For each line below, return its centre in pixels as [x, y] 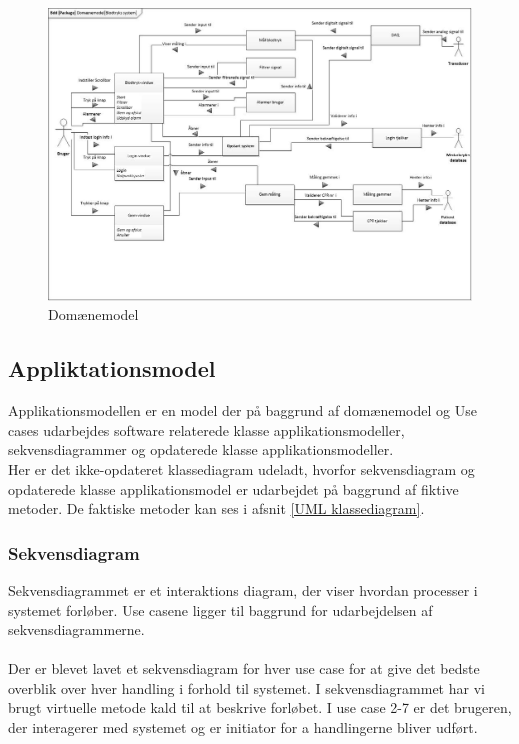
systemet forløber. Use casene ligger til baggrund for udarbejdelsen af [220, 609]
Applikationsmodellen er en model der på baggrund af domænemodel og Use [242, 410]
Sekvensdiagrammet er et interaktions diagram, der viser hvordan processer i [243, 589]
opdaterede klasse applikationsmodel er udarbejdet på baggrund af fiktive [233, 488]
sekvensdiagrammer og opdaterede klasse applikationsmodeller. [201, 449]
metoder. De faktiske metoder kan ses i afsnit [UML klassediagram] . [216, 508]
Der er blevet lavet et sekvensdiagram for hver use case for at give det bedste [244, 668]
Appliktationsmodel [112, 368]
